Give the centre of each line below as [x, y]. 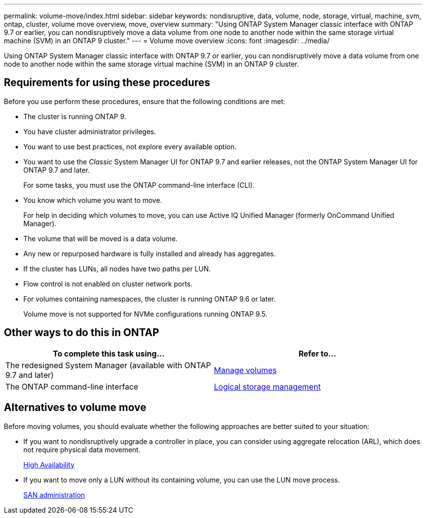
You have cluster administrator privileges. [90, 131]
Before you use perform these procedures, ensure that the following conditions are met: [145, 101]
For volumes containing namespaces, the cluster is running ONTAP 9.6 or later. [150, 299]
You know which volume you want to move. [93, 200]
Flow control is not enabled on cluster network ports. [108, 284]
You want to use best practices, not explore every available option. [130, 146]
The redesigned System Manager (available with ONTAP [108, 365]
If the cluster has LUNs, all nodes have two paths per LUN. [117, 268]
